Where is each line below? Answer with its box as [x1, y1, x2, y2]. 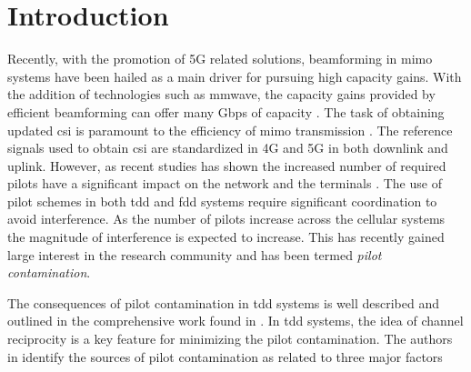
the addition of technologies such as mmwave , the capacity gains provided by [7, 85, 436, 104]
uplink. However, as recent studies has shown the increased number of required [7, 156, 446, 175]
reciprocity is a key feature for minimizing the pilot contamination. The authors [7, 329, 453, 348]
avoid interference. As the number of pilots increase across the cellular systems [7, 209, 446, 228]
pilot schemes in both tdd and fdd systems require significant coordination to [7, 191, 437, 210]
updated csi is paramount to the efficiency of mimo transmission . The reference [7, 120, 453, 139]
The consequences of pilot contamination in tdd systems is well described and [7, 293, 440, 312]
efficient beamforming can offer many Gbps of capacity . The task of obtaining [7, 102, 445, 121]
